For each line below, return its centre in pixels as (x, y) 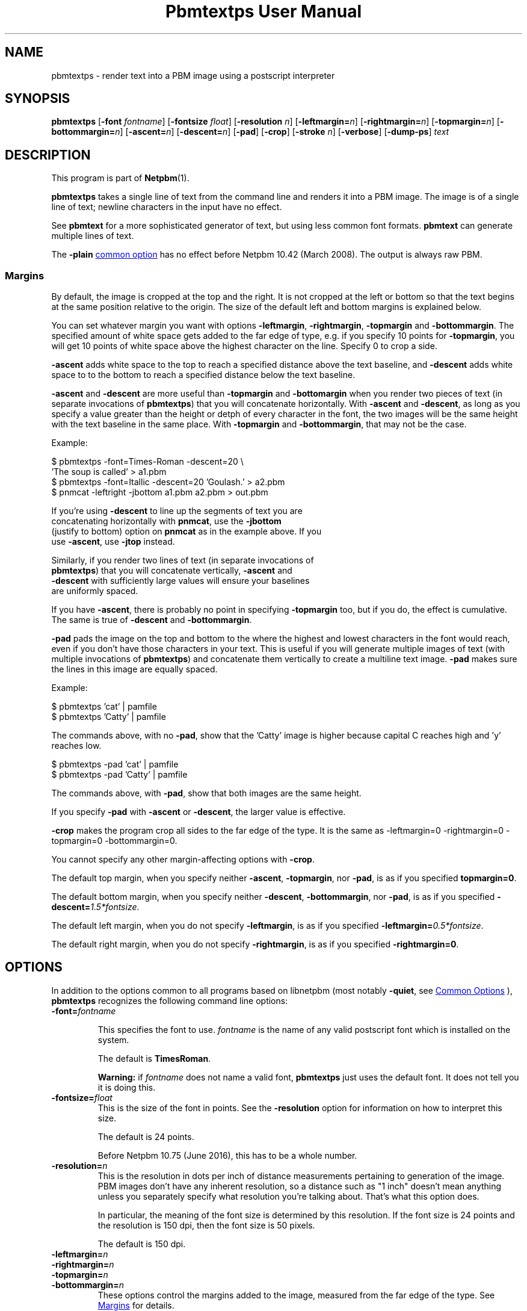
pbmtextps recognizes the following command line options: (170, 1000)
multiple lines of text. (93, 236)
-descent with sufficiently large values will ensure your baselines (180, 581)
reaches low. (76, 746)
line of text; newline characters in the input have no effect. (167, 207)
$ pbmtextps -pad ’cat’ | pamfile (115, 764)
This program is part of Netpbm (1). (120, 178)
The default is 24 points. (146, 1136)
